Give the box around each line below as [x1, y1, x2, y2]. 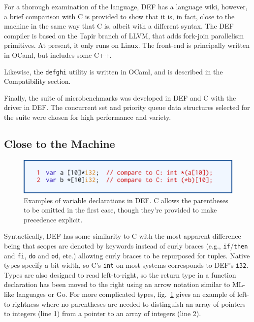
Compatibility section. [4, 76, 71, 86]
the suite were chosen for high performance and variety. [4, 112, 171, 122]
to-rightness [4, 298, 39, 309]
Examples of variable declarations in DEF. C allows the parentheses [24, 195, 228, 205]
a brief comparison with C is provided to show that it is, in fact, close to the [4, 11, 235, 21]
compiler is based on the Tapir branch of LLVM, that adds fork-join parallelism [4, 30, 244, 40]
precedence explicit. [24, 214, 83, 224]
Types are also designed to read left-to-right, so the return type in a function [4, 269, 236, 280]
